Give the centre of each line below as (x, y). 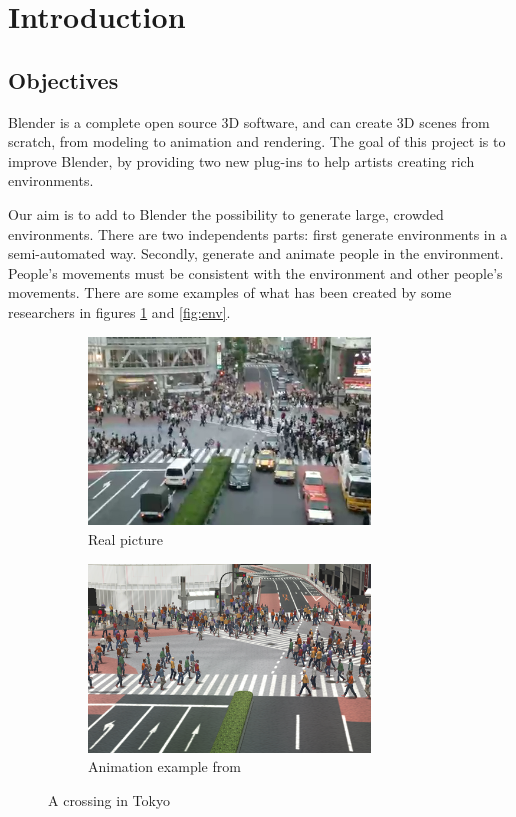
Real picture (125, 539)
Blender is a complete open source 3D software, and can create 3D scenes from (249, 121)
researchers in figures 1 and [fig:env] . (119, 311)
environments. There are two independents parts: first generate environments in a (258, 233)
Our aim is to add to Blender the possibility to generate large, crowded (226, 213)
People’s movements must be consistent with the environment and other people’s (255, 272)
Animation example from (164, 766)
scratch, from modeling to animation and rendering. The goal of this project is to (257, 141)
